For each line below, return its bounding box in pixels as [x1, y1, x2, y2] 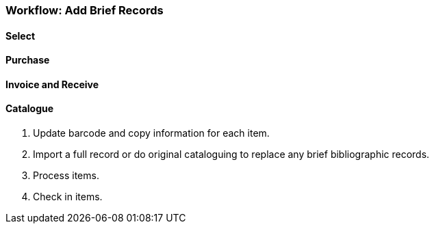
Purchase [5, 54, 50, 66]
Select [5, 29, 36, 42]
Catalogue [5, 103, 54, 115]
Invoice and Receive [5, 78, 99, 90]
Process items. [33, 170, 99, 182]
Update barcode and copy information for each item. [33, 127, 270, 139]
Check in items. [33, 191, 103, 203]
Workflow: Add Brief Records [5, 3, 164, 17]
